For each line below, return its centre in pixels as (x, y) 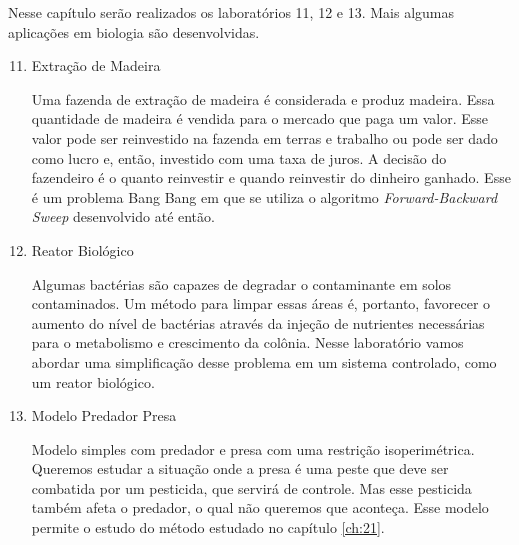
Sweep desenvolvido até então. (123, 216)
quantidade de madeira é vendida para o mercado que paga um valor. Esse (260, 118)
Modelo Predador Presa (104, 415)
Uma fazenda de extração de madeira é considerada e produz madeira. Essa (263, 98)
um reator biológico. (93, 381)
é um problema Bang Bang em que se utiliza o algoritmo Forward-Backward (264, 196)
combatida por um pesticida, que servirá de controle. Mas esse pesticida (251, 487)
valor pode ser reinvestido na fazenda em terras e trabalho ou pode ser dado (264, 137)
